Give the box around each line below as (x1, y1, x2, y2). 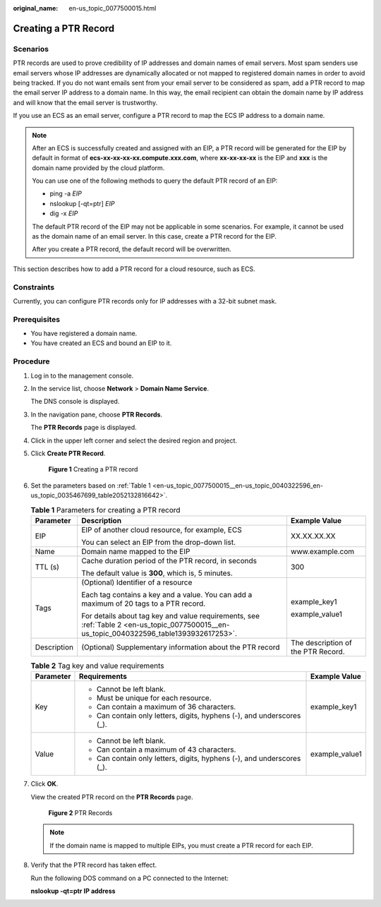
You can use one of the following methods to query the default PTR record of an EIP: (32, 176, 278, 185)
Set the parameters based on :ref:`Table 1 (30, 481, 151, 490)
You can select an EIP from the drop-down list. (81, 537, 236, 547)
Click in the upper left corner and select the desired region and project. (30, 436, 238, 445)
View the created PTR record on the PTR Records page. (30, 793, 193, 801)
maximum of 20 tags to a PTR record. (81, 599, 206, 608)
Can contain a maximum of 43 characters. (96, 745, 236, 755)
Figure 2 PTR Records (48, 809, 113, 817)
